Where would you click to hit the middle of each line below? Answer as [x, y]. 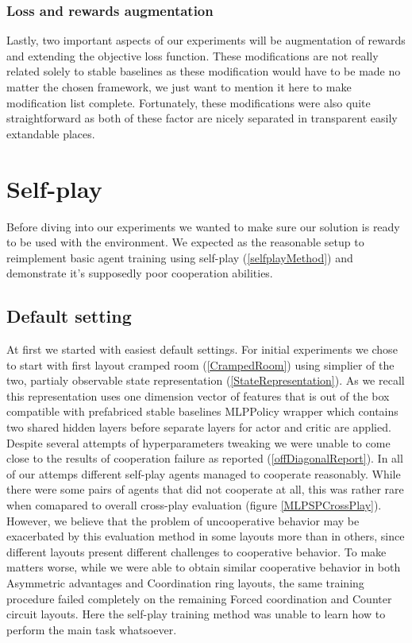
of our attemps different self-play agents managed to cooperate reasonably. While [204, 473]
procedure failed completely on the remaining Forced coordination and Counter [199, 598]
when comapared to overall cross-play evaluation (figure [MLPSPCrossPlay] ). [194, 505]
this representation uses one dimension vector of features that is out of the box [198, 395]
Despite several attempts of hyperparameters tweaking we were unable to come [198, 442]
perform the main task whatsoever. [92, 629]
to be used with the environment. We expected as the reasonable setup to [185, 242]
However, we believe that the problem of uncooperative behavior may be [183, 520]
